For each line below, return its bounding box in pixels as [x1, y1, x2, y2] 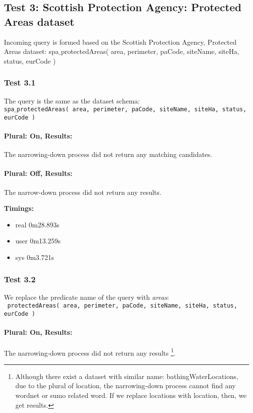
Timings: [4, 203, 34, 213]
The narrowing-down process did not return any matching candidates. [4, 149, 213, 159]
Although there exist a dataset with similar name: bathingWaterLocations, [15, 371, 238, 381]
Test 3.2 [4, 273, 36, 285]
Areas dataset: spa [4, 46, 59, 56]
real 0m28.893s [15, 219, 60, 229]
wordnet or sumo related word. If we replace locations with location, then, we [15, 390, 247, 400]
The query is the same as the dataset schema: [4, 95, 140, 105]
